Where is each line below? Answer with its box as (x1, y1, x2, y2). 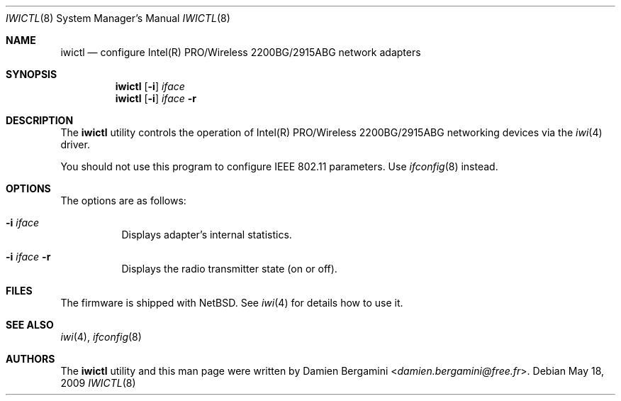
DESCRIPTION (6, 114, 74, 126)
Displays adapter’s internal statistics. (121, 229, 292, 241)
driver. (60, 138, 90, 150)
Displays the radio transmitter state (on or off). (121, 263, 337, 275)
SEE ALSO (6, 319, 54, 331)
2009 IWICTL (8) (60, 377, 136, 389)
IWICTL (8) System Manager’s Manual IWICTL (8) (6, 12, 230, 24)
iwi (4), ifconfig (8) (60, 331, 142, 343)
